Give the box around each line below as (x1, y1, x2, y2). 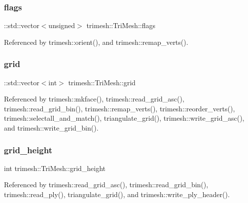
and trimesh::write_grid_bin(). (4, 123, 99, 133)
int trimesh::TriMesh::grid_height (4, 163, 106, 173)
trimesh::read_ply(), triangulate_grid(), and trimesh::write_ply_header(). (4, 189, 230, 199)
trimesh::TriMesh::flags (86, 20, 155, 31)
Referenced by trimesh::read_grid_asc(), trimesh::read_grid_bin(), (4, 179, 209, 190)
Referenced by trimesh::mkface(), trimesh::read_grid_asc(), (4, 94, 184, 104)
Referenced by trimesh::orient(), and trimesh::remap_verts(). (4, 36, 188, 47)
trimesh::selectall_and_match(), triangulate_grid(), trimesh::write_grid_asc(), (4, 113, 245, 123)
